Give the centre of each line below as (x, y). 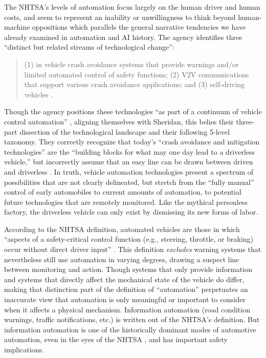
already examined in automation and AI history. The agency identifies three (123, 37)
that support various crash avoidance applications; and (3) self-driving (135, 84)
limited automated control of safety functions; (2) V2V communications (137, 74)
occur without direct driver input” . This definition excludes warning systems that (133, 249)
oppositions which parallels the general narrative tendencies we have (139, 27)
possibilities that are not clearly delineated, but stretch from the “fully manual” (129, 182)
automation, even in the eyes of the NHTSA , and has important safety (116, 339)
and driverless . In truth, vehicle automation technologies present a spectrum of (129, 171)
